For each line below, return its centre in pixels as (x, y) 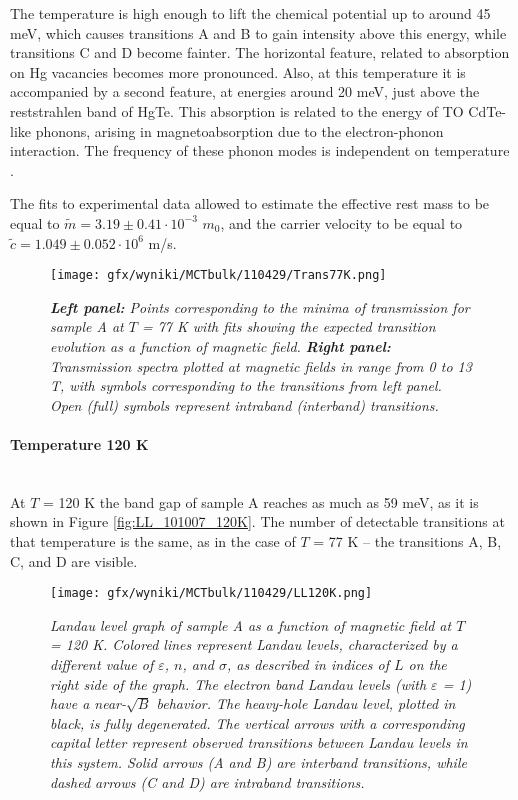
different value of (102, 663)
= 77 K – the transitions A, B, (407, 540)
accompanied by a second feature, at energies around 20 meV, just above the (245, 91)
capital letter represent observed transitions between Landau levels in (259, 742)
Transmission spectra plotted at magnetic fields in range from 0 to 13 (261, 365)
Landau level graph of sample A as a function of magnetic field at (251, 624)
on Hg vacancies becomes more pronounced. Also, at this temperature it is (238, 71)
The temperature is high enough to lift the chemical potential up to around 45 (250, 13)
